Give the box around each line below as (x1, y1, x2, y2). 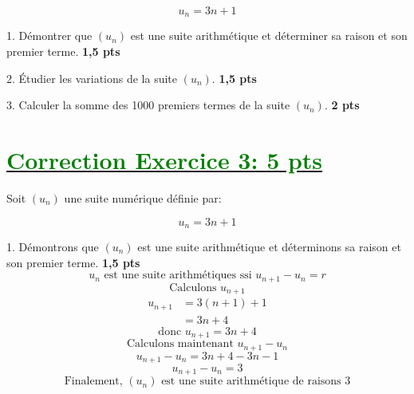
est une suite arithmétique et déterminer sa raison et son (130, 27, 408, 44)
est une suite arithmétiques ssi (104, 270, 252, 282)
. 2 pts (324, 97, 360, 113)
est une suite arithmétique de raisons (161, 376, 341, 388)
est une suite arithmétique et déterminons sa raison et (137, 238, 401, 254)
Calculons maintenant (127, 338, 234, 350)
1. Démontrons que (6, 238, 99, 254)
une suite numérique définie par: (64, 189, 222, 206)
